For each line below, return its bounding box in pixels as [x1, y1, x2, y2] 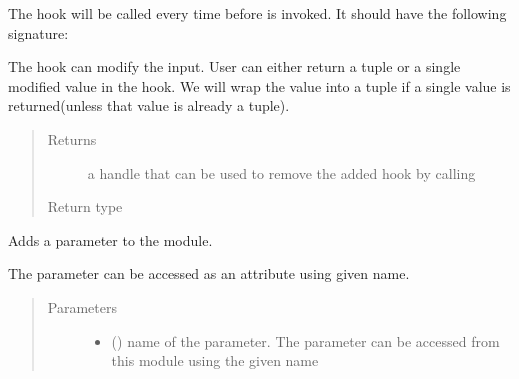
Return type [47, 196, 123, 217]
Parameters [47, 296, 117, 317]
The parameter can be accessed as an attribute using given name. [8, 263, 410, 284]
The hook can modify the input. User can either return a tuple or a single [8, 56, 461, 77]
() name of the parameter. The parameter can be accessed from [111, 330, 500, 351]
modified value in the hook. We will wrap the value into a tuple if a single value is [8, 75, 511, 96]
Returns [47, 128, 97, 149]
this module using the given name [111, 350, 319, 371]
